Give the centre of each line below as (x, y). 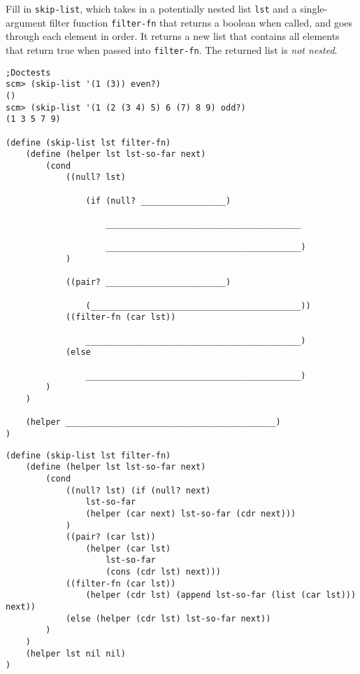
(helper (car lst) (128, 548)
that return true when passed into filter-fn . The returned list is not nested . (172, 49)
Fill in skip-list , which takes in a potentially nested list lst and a (151, 8)
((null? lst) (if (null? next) (138, 490)
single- (314, 8)
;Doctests (28, 72)
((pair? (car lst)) (110, 537)
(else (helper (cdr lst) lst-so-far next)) (168, 618)
